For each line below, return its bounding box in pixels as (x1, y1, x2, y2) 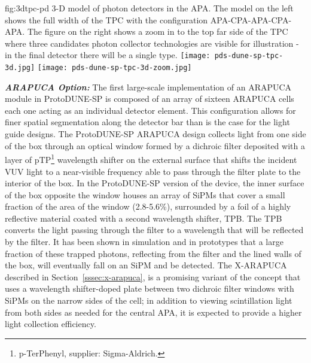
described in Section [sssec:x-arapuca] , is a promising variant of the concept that (5, 270, 301, 283)
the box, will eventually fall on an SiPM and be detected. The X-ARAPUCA (5, 259, 287, 271)
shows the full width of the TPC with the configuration (5, 13, 208, 26)
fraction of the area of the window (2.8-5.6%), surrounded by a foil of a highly (5, 200, 291, 213)
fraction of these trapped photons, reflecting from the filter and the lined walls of (5, 247, 301, 259)
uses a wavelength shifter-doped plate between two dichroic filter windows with (5, 282, 294, 295)
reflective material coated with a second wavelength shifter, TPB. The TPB (5, 211, 282, 224)
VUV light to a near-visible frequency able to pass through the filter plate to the (5, 165, 301, 177)
